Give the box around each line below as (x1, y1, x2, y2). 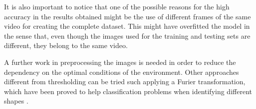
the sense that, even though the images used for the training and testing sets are (4, 30, 251, 41)
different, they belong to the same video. (4, 40, 128, 51)
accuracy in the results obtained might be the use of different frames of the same (4, 11, 251, 21)
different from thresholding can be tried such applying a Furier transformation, (4, 76, 246, 87)
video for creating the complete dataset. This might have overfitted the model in (4, 21, 250, 31)
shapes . (4, 96, 28, 106)
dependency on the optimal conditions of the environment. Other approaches (4, 66, 239, 77)
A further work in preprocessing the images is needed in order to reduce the (4, 56, 236, 67)
